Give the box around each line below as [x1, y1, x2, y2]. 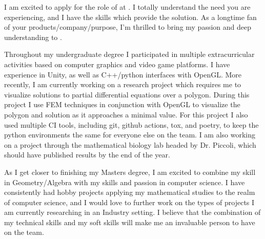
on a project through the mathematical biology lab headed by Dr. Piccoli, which [4, 139, 256, 150]
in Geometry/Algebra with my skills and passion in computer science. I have [4, 176, 245, 187]
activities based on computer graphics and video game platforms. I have [4, 58, 230, 69]
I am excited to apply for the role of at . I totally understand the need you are [4, 2, 251, 12]
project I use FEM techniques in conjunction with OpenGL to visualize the [4, 99, 240, 110]
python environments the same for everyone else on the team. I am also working [4, 129, 256, 140]
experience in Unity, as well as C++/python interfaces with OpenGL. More [4, 69, 242, 79]
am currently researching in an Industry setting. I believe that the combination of [4, 207, 261, 217]
